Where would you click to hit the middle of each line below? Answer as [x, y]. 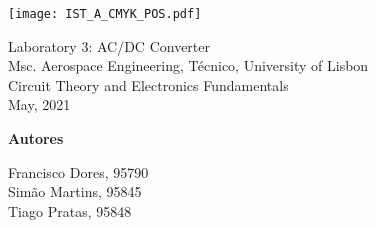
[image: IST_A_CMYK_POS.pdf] [105, 14]
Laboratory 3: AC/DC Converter [109, 45]
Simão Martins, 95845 [75, 191]
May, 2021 [39, 104]
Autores [36, 138]
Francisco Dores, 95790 [78, 171]
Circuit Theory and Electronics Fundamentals [148, 84]
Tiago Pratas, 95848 [70, 210]
